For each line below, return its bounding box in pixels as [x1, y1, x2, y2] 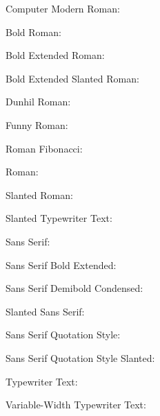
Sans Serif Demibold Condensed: [6, 281, 143, 295]
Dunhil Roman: [6, 94, 71, 109]
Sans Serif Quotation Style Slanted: [6, 350, 155, 365]
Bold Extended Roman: [6, 48, 105, 62]
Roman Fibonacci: [6, 141, 83, 155]
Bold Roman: [6, 24, 61, 39]
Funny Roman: [6, 117, 68, 132]
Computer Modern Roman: [6, 1, 120, 15]
